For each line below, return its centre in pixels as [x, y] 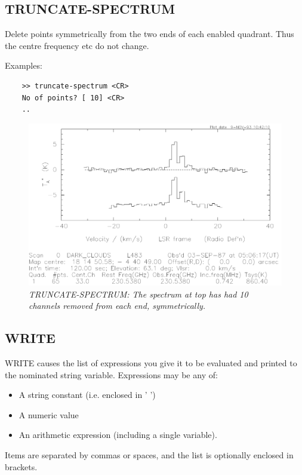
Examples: [24, 65]
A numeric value [49, 414]
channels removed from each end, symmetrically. [117, 306]
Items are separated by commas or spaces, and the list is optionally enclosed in [149, 454]
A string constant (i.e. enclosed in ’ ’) [87, 395]
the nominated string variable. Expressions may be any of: [111, 374]
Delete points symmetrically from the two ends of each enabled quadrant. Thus [150, 34]
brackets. [21, 466]
